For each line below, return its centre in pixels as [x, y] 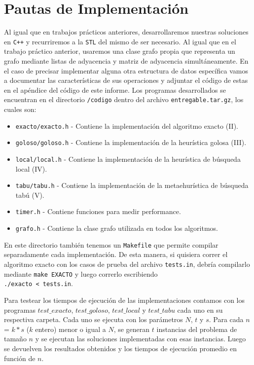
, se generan [132, 329]
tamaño [15, 339]
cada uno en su [200, 310]
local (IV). [31, 168]
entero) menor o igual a [71, 329]
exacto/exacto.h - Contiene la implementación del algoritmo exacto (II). [127, 126]
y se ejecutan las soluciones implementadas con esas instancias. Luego [141, 339]
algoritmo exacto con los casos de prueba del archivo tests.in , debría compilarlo [127, 264]
